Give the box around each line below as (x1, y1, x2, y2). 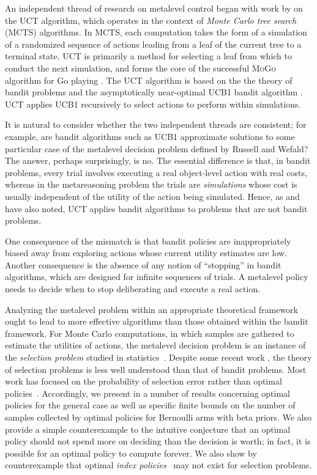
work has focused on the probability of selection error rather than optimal (5, 375, 282, 388)
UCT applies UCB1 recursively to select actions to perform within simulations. (5, 97, 301, 110)
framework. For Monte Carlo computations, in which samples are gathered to (5, 326, 294, 339)
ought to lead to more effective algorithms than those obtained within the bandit (5, 315, 308, 328)
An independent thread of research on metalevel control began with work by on (5, 2, 303, 14)
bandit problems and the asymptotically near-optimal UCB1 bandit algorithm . (5, 86, 303, 98)
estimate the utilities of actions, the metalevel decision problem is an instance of (5, 339, 306, 352)
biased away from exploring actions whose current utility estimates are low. (5, 246, 287, 259)
